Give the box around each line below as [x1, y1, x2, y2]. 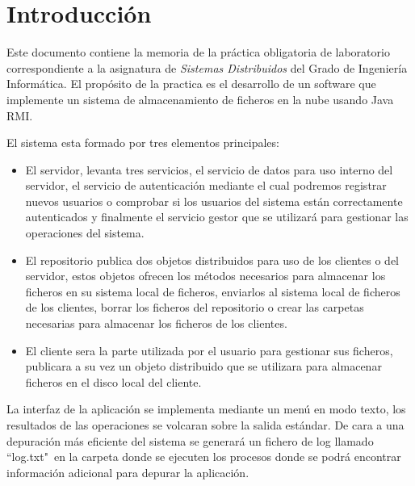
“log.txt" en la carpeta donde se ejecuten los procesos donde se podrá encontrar [6, 448, 401, 465]
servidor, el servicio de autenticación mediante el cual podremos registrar [25, 177, 387, 194]
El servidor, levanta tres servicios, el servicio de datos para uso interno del [25, 161, 393, 178]
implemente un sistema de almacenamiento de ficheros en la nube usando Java [6, 90, 394, 107]
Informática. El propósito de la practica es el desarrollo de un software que [6, 75, 376, 92]
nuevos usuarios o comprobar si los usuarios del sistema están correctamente [25, 192, 403, 209]
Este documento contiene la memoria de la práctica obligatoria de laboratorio [6, 44, 390, 61]
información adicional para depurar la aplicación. [6, 463, 249, 480]
